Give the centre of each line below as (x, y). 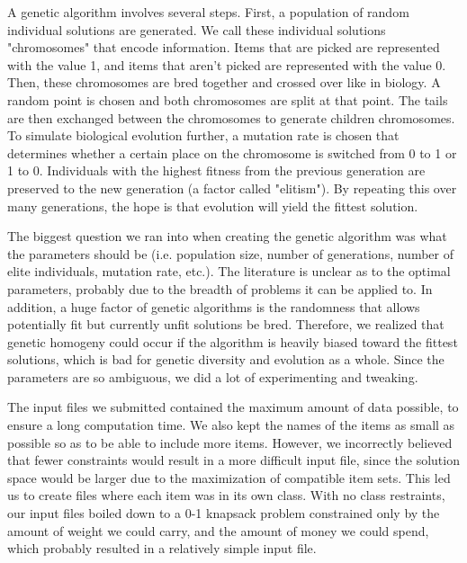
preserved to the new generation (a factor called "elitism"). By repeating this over (232, 188)
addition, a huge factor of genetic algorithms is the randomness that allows (214, 306)
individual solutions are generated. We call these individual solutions (197, 29)
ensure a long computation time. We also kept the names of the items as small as (231, 425)
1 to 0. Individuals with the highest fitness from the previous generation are (216, 170)
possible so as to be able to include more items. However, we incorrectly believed (230, 442)
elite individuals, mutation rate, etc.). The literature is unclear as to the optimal (229, 271)
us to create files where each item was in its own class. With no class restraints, (226, 495)
